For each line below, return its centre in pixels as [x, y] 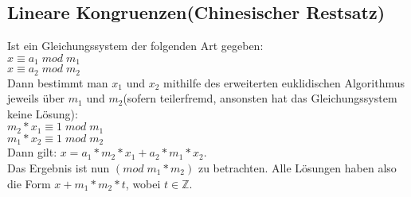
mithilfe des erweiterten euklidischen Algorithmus [284, 82]
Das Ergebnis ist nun [59, 167]
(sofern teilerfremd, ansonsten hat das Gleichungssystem [260, 98]
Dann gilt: [32, 152]
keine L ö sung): [43, 113]
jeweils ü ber [36, 98]
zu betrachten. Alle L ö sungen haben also [297, 167]
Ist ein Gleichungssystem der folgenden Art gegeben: [135, 46]
